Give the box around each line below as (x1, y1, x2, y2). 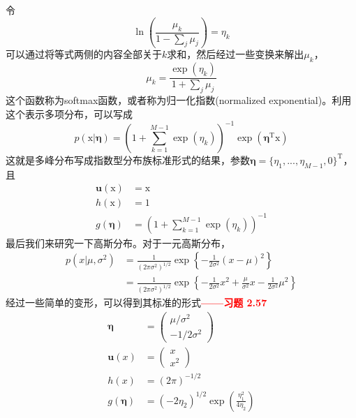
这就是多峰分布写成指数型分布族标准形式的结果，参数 (6, 152, 250, 167)
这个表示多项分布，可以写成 (6, 106, 133, 121)
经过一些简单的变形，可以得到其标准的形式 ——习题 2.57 (6, 295, 267, 310)
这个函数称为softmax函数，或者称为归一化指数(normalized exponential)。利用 (6, 93, 352, 107)
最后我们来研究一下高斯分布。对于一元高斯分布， (6, 235, 230, 250)
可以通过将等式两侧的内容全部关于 (6, 47, 162, 61)
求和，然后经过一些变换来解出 (167, 47, 304, 61)
